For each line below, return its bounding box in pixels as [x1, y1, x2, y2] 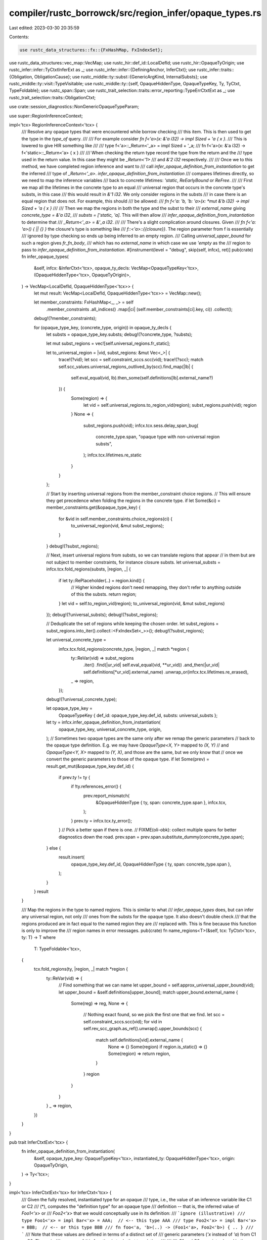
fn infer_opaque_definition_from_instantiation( [21, 1148, 115, 1154]
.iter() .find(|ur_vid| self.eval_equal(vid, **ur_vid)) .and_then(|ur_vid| [83, 662, 220, 668]
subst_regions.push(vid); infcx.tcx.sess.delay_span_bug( [83, 422, 199, 429]
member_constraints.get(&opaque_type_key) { [46, 504, 141, 510]
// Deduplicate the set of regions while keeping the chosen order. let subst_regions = [46, 620, 219, 627]
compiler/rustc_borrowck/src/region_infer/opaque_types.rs [9, 7, 262, 18]
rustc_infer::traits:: [197, 67, 234, 73]
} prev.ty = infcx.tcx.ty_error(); [71, 817, 132, 823]
